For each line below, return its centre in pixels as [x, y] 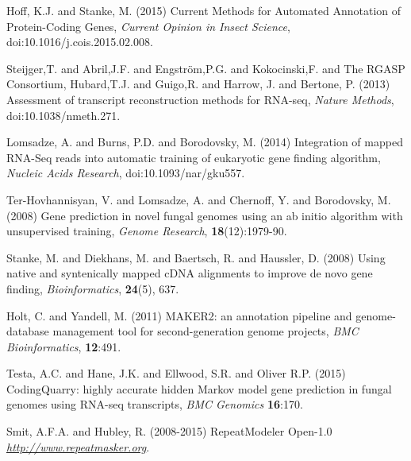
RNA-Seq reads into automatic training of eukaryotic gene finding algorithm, [194, 157]
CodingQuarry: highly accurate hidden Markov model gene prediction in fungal [199, 388]
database [28, 331]
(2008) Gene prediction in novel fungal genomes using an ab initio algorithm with [205, 215]
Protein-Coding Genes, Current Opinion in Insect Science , [148, 26]
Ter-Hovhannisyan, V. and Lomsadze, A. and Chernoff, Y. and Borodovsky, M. [199, 199]
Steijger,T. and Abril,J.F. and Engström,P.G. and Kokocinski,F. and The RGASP [206, 68]
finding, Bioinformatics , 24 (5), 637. [93, 288]
